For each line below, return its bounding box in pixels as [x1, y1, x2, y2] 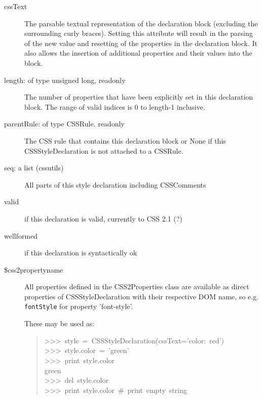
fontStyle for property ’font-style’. [24, 301, 133, 312]
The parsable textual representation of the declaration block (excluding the [24, 18, 258, 28]
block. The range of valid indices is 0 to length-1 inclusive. [24, 101, 205, 112]
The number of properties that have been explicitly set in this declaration [24, 92, 253, 102]
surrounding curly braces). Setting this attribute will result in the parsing [24, 28, 253, 38]
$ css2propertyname [4, 264, 63, 275]
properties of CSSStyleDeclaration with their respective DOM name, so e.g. [24, 291, 259, 301]
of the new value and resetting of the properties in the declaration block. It [24, 37, 257, 48]
